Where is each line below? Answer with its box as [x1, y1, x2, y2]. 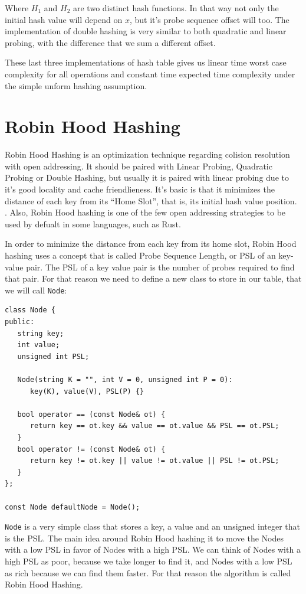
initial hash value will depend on [5, 13, 123, 25]
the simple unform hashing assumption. [5, 79, 147, 92]
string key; [17, 329, 64, 338]
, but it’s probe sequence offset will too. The [129, 13, 289, 25]
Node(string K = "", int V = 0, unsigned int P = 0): [17, 376, 233, 384]
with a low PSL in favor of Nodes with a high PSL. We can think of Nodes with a [5, 543, 301, 556]
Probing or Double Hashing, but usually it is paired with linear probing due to [5, 171, 289, 184]
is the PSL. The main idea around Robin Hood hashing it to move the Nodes [5, 531, 284, 544]
